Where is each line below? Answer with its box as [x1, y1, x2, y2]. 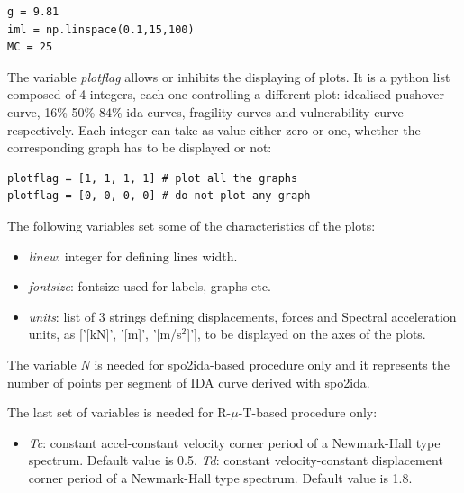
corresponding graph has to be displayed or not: [7, 138, 272, 157]
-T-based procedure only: [238, 403, 378, 422]
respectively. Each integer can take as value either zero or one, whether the [7, 120, 421, 139]
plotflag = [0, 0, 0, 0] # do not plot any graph [7, 189, 311, 203]
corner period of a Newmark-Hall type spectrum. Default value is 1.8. [28, 468, 413, 487]
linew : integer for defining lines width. [28, 246, 238, 265]
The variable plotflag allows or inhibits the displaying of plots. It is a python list [7, 67, 450, 86]
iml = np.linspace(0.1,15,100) [7, 23, 195, 36]
